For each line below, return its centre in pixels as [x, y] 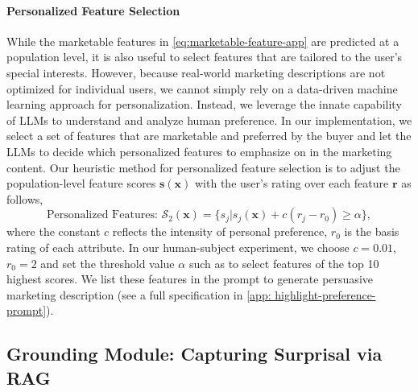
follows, [25, 198]
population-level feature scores [81, 183]
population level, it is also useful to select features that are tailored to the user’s [205, 57]
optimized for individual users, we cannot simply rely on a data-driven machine [202, 88]
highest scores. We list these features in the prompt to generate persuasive [190, 279]
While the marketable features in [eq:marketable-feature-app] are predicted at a [203, 41]
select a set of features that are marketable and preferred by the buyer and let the [209, 136]
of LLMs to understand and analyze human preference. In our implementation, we [209, 120]
